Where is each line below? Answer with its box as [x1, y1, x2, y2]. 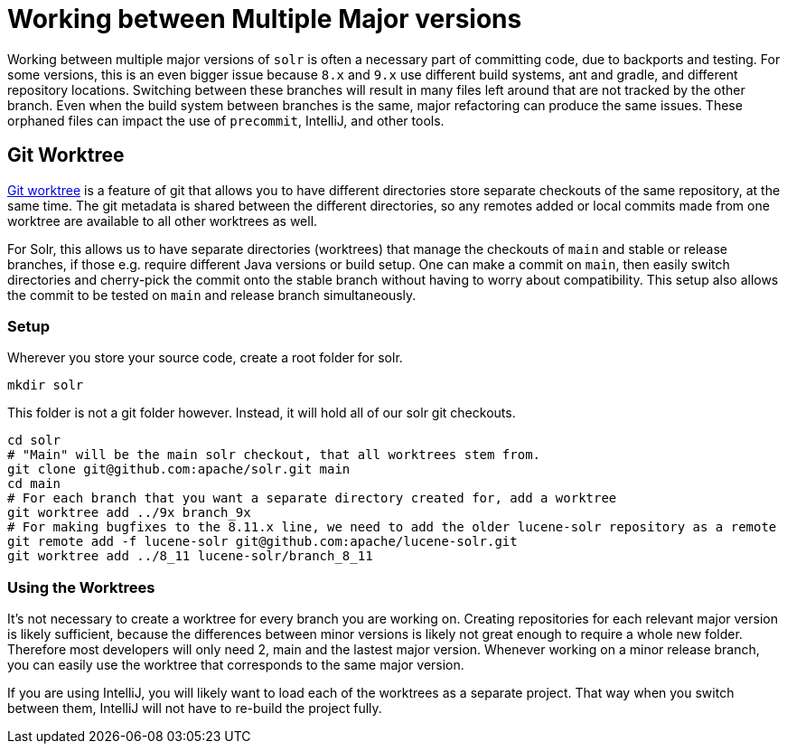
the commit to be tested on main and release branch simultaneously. [7, 286, 417, 303]
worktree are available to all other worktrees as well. [7, 212, 318, 229]
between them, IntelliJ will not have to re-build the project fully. [7, 700, 382, 717]
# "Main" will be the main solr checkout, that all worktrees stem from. [7, 447, 541, 463]
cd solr [7, 433, 61, 448]
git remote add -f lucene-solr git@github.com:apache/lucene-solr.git [7, 534, 518, 549]
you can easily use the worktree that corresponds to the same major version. [7, 657, 464, 673]
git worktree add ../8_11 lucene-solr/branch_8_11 [7, 549, 373, 564]
